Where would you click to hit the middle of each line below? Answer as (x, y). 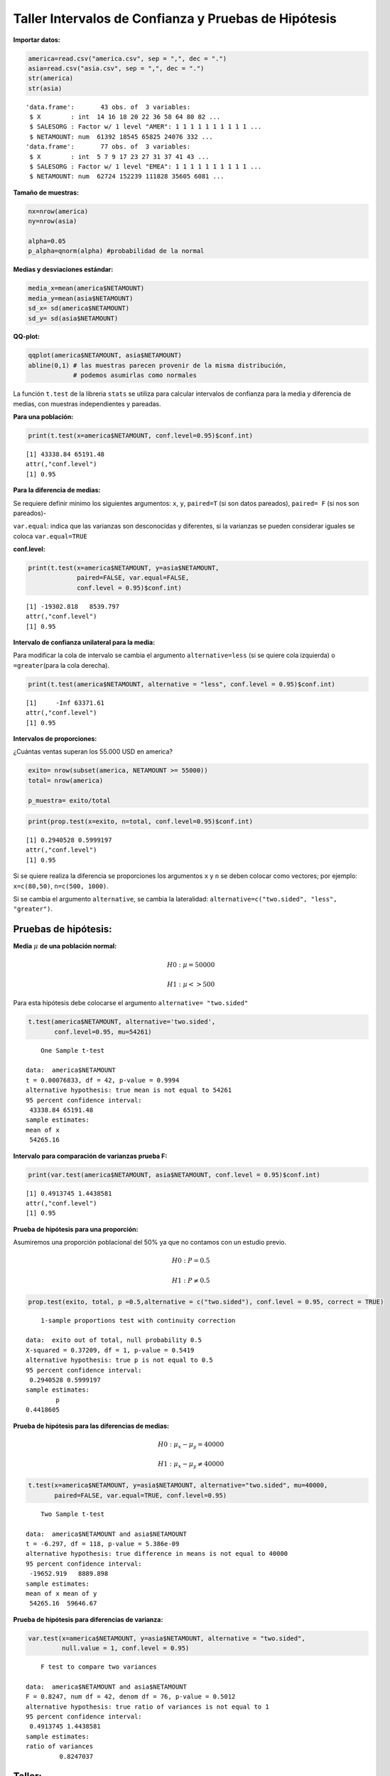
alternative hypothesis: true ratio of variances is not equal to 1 (147, 1706)
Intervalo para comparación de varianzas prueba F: (90, 1156)
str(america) (51, 78)
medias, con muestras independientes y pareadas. (87, 404)
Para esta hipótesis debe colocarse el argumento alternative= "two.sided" (131, 1003)
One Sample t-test (72, 1050)
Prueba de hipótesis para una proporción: (76, 1229)
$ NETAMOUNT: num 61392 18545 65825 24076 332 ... (121, 136)
